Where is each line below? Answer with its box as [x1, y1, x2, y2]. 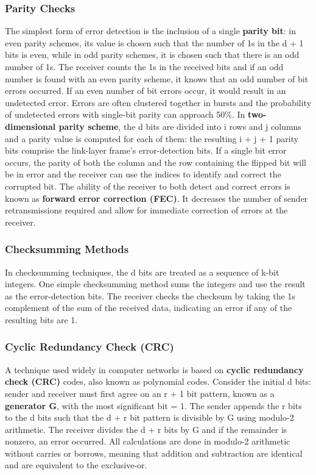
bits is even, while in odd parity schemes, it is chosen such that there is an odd [5, 48, 300, 61]
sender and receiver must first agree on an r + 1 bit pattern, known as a [5, 387, 275, 399]
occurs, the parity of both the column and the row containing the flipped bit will [5, 155, 306, 168]
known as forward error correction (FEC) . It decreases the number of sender [5, 191, 308, 204]
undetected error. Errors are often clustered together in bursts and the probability [5, 96, 312, 109]
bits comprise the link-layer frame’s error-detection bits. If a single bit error [5, 144, 287, 157]
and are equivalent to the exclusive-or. [5, 459, 147, 471]
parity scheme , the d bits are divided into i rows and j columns [58, 120, 301, 132]
